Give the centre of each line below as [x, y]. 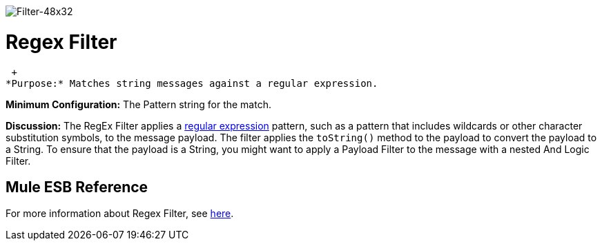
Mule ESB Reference [77, 187]
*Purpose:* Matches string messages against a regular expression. [192, 83]
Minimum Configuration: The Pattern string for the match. [138, 104]
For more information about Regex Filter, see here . [120, 214]
